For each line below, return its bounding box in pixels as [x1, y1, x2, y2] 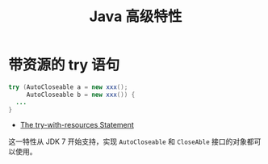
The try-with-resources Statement [19, 120, 135, 130]
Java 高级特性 [89, 7, 182, 26]
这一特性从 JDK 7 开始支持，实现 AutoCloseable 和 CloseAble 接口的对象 [8, 137, 248, 146]
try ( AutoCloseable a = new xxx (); [8, 82, 128, 91]
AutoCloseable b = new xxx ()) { [26, 90, 136, 99]
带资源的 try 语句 [8, 56, 120, 74]
